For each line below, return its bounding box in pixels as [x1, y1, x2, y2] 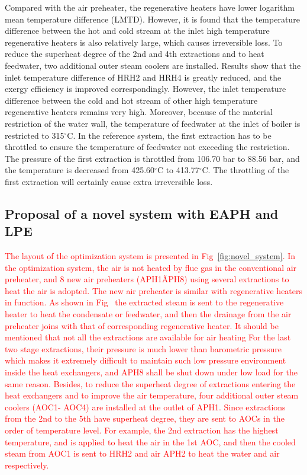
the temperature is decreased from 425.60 [5, 164, 155, 176]
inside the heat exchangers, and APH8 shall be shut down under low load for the [5, 366, 298, 378]
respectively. [5, 458, 49, 471]
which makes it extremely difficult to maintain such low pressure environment [5, 354, 286, 366]
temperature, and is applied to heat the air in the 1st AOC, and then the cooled [5, 435, 296, 448]
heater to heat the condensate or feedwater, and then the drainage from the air [5, 308, 292, 320]
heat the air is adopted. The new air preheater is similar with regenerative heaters [5, 284, 303, 297]
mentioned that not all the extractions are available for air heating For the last [5, 331, 291, 343]
